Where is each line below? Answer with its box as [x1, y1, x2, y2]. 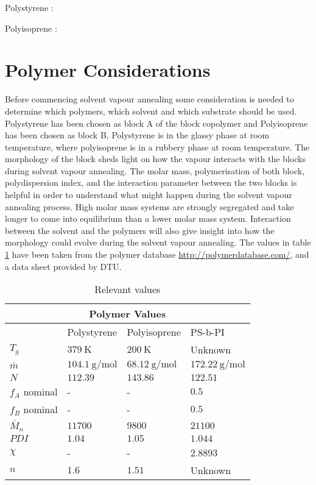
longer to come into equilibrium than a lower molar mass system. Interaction [5, 212, 291, 225]
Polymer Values [89, 306, 166, 321]
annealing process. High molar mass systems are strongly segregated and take [5, 200, 294, 213]
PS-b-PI [190, 325, 225, 339]
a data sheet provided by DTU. [5, 260, 122, 272]
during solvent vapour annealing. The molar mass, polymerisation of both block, [5, 164, 305, 177]
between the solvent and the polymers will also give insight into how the [5, 224, 275, 236]
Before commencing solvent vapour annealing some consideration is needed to [5, 93, 294, 105]
